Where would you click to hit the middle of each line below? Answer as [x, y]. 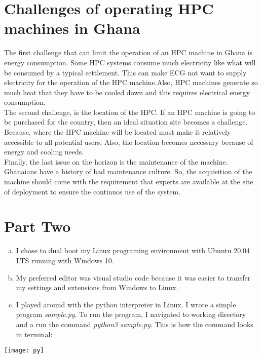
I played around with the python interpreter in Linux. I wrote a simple [126, 304]
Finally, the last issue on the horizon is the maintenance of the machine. [116, 161]
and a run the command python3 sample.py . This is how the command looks [135, 324]
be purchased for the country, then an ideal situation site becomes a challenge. [126, 122]
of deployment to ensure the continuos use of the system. [92, 191]
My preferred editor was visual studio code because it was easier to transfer [133, 277]
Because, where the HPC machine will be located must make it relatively [118, 132]
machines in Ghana [72, 28]
